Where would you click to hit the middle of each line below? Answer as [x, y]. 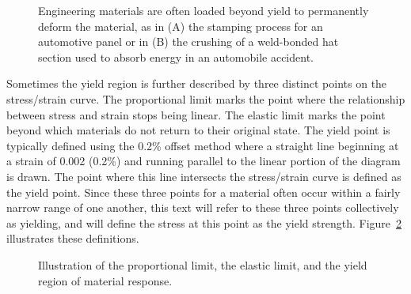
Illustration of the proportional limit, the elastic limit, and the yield [203, 264]
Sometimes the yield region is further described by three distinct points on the [197, 83]
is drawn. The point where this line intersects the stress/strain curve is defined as [204, 176]
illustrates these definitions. [73, 238]
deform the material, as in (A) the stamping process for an [181, 26]
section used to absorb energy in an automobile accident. [176, 57]
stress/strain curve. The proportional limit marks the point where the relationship [206, 98]
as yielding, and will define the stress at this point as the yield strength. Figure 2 [204, 222]
